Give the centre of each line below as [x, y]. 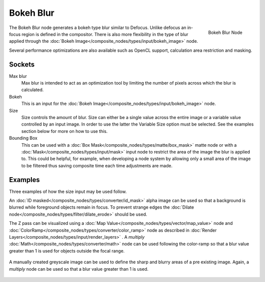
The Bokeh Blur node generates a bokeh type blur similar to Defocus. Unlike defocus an [98, 28]
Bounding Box [23, 138]
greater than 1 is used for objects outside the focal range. [67, 251]
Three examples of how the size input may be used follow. [68, 191]
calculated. [33, 90]
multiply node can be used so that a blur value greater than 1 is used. [79, 269]
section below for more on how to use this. [65, 131]
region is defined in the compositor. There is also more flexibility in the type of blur [105, 34]
